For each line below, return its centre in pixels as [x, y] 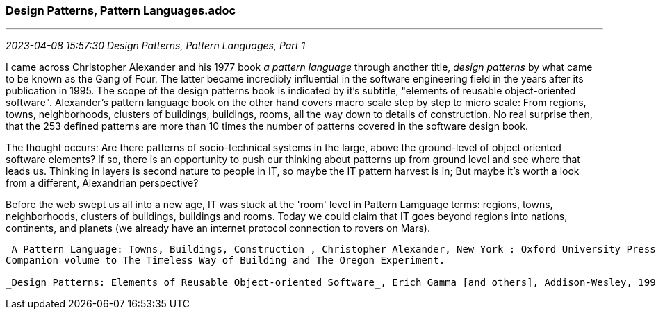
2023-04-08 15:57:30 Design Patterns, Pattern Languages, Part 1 [156, 46]
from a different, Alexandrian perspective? [102, 183]
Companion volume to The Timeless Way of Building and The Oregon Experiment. [225, 261]
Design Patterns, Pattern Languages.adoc [121, 10]
